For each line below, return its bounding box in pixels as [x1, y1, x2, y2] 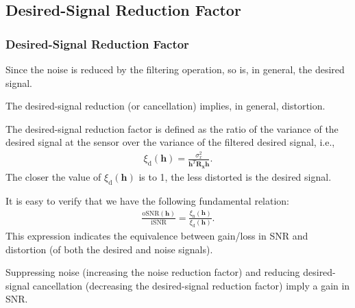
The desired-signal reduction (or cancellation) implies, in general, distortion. [5, 99, 326, 113]
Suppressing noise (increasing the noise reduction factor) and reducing [5, 265, 300, 279]
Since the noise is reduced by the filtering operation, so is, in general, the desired [5, 62, 345, 76]
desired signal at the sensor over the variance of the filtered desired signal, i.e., [5, 135, 335, 149]
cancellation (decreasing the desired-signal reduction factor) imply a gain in [32, 278, 350, 292]
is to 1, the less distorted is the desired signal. [138, 170, 332, 184]
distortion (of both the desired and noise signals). [5, 242, 213, 256]
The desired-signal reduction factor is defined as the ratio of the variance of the [5, 121, 339, 136]
